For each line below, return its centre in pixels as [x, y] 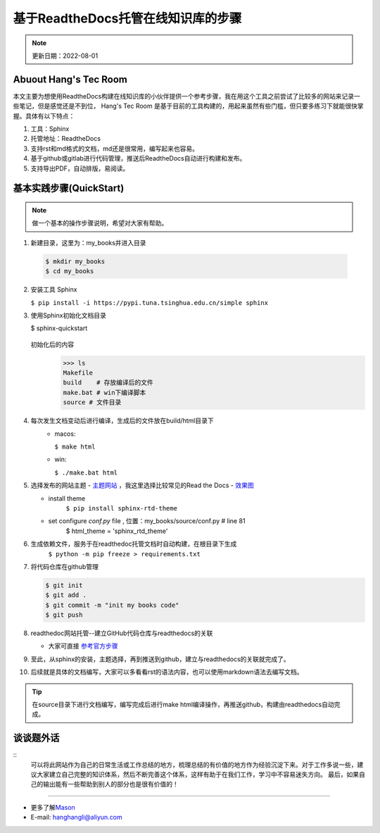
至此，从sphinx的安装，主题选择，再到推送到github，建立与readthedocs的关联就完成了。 [160, 659]
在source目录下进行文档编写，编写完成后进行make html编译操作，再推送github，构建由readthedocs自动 [183, 704]
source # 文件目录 [92, 402]
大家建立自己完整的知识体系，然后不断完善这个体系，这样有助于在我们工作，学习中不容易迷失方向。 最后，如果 [197, 775]
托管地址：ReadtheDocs [66, 139]
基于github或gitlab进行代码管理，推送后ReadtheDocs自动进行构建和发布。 [138, 158]
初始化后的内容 [52, 344]
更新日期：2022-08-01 [65, 56]
